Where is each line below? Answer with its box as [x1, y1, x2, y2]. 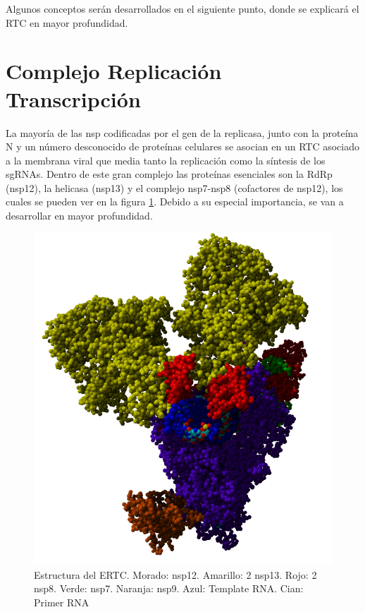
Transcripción [6, 84, 141, 113]
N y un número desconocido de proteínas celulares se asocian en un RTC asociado [6, 139, 360, 154]
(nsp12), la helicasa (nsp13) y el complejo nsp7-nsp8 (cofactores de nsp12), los [6, 180, 343, 195]
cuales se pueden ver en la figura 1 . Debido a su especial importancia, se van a [6, 194, 344, 209]
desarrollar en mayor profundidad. [6, 208, 153, 223]
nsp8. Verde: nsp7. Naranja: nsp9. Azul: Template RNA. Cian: [34, 581, 304, 596]
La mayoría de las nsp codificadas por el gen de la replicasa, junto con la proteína [6, 125, 359, 140]
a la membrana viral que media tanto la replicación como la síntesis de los [6, 152, 326, 167]
